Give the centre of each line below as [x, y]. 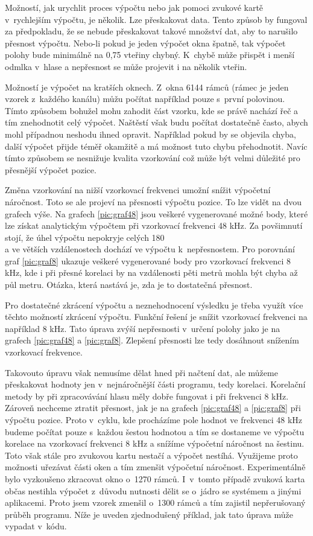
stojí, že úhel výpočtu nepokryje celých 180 [85, 237]
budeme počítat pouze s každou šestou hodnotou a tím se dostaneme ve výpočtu [155, 431]
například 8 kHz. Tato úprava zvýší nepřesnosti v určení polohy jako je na [143, 328]
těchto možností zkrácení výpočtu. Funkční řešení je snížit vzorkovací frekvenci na [156, 317]
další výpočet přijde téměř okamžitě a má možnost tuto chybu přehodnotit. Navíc [156, 146]
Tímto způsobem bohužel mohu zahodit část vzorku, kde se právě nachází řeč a [152, 110]
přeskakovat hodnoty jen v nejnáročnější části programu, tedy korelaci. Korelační [155, 384]
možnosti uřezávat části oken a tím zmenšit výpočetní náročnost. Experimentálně [155, 467]
